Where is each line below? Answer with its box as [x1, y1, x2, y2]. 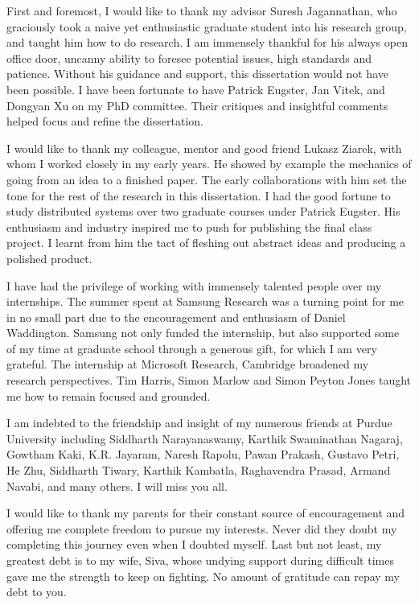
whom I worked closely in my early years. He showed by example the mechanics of [6, 155, 412, 172]
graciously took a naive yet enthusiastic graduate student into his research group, [6, 18, 407, 35]
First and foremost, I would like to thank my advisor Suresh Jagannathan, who [6, 2, 397, 19]
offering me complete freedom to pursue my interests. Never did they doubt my [6, 520, 397, 537]
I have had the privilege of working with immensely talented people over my [6, 277, 382, 294]
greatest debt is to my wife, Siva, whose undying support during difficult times [6, 552, 394, 568]
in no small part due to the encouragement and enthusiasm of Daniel [6, 308, 346, 325]
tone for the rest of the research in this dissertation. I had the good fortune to [6, 187, 391, 204]
